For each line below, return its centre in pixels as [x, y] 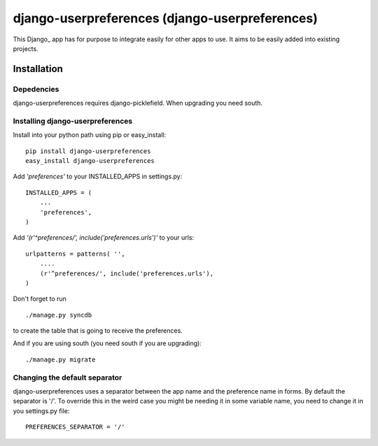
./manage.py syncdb [59, 315]
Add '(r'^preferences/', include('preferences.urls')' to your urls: [104, 238]
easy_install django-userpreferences [90, 161]
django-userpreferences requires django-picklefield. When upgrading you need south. [138, 103]
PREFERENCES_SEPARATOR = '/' [75, 427]
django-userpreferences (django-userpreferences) [166, 18]
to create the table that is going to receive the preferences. [98, 331]
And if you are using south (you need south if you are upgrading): [107, 343]
